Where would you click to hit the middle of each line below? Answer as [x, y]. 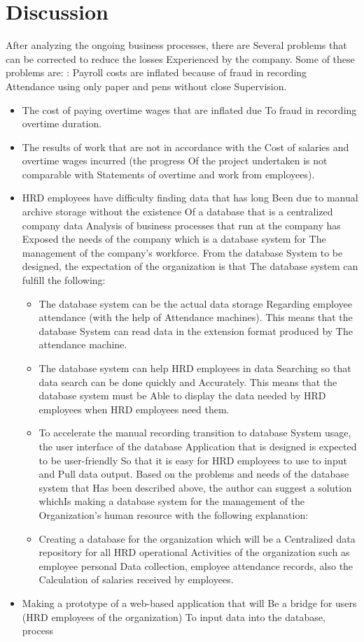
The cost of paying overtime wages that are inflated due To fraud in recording [189, 109]
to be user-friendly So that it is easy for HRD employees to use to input [193, 460]
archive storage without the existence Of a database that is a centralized [177, 212]
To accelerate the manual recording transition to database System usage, [195, 433]
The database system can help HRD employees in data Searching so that [195, 368]
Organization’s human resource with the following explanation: [174, 514]
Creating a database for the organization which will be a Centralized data [197, 538]
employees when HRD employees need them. [134, 409]
